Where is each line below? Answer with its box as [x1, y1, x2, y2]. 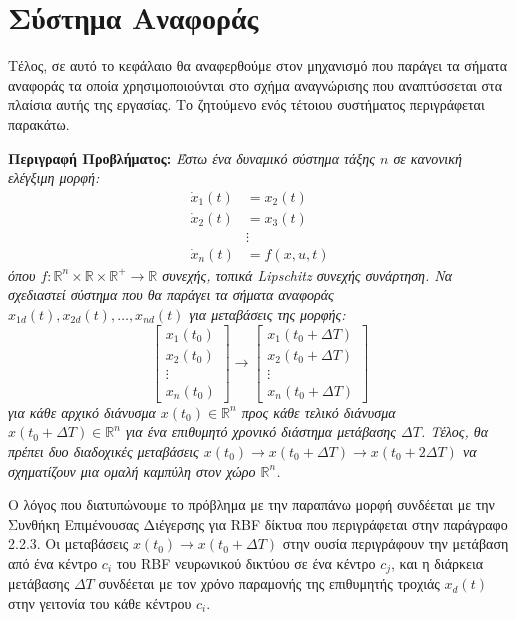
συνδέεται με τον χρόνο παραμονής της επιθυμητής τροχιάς [98, 573, 440, 594]
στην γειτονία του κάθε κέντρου [8, 592, 192, 613]
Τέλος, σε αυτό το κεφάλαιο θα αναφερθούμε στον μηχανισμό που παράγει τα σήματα [8, 55, 508, 76]
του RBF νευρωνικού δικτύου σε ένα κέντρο [116, 552, 376, 573]
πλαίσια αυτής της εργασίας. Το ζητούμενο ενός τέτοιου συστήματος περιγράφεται [8, 94, 485, 115]
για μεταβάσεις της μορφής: [189, 304, 346, 324]
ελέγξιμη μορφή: [8, 167, 100, 188]
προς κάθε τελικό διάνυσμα [241, 401, 396, 422]
